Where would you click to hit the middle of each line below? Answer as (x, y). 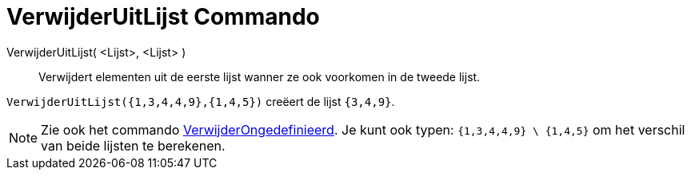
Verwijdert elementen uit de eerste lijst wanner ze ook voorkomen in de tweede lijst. (260, 76)
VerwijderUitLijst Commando (163, 17)
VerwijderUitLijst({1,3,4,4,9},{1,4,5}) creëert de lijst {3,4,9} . (201, 101)
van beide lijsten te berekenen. (133, 145)
